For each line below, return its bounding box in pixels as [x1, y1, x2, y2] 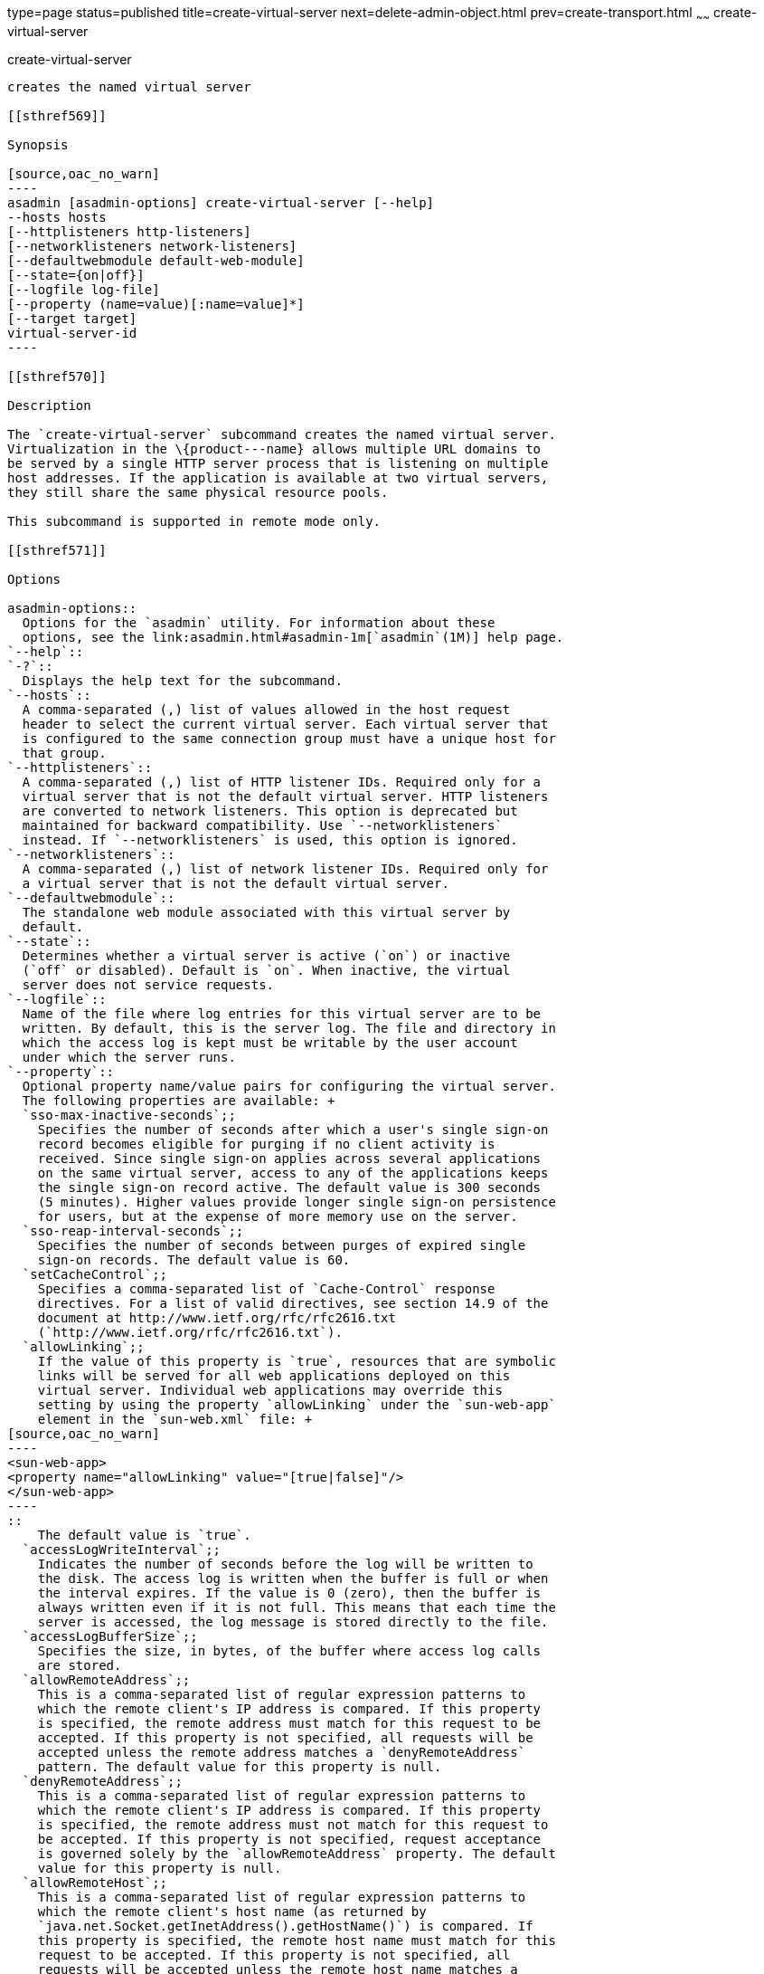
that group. [22, 745, 107, 760]
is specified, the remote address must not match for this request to [37, 1817, 549, 1832]
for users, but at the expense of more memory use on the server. [37, 1208, 518, 1224]
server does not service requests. [22, 977, 275, 992]
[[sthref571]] [7, 542, 107, 558]
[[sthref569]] [7, 108, 107, 123]
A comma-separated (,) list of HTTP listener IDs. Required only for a [22, 774, 542, 789]
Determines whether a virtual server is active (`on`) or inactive [22, 948, 511, 963]
